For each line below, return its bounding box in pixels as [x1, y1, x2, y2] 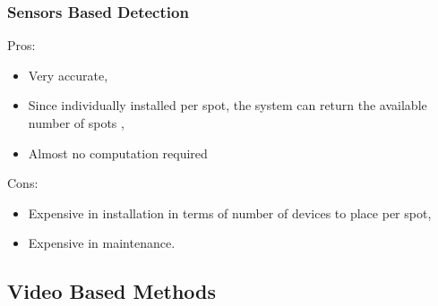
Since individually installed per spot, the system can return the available [28, 96, 427, 115]
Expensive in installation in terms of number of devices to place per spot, [28, 203, 432, 222]
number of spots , [28, 114, 125, 132]
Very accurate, [28, 65, 108, 84]
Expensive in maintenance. [28, 234, 176, 252]
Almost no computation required [28, 143, 208, 162]
